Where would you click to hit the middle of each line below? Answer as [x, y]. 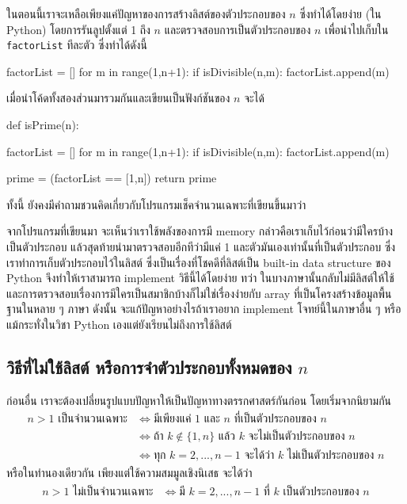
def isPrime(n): [43, 125]
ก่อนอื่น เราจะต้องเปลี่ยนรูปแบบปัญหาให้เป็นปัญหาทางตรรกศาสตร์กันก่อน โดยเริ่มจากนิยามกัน [199, 400]
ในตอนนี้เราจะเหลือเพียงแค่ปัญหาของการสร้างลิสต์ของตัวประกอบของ [146, 13]
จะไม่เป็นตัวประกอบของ [297, 436]
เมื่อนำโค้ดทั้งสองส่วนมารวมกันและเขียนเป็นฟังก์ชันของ [118, 98]
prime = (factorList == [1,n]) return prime [112, 178]
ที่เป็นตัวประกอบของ [275, 420]
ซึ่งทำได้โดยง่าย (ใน [340, 13]
